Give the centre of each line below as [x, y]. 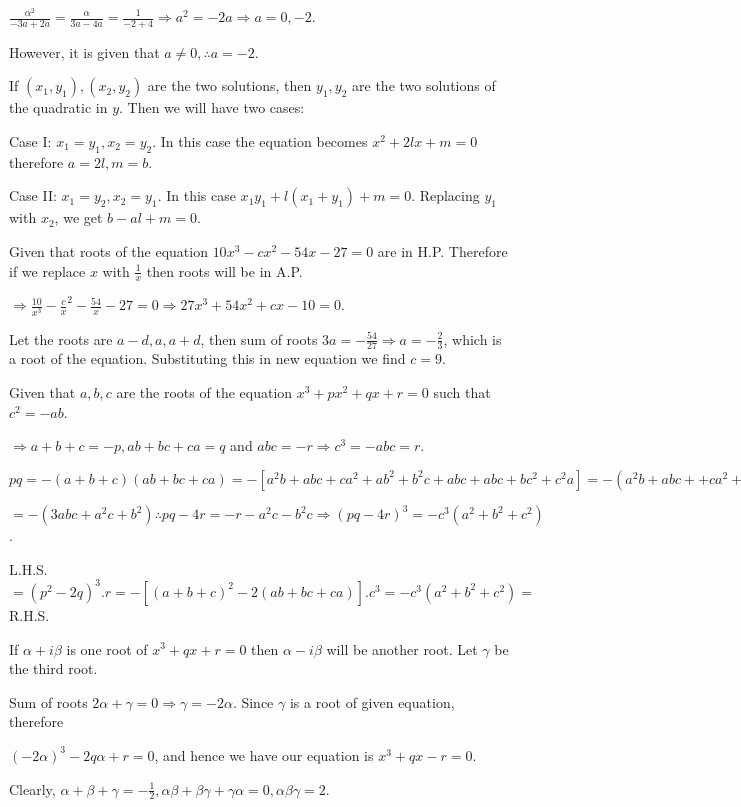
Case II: [33, 195]
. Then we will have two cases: [212, 107]
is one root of [107, 648]
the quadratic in [58, 107]
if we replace [47, 270]
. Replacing [445, 195]
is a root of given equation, [372, 701]
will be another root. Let [402, 648]
